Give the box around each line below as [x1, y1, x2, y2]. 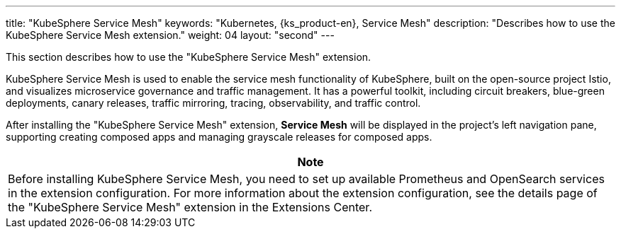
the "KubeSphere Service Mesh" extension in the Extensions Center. [8, 200, 372, 214]
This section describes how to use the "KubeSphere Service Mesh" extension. [6, 51, 371, 63]
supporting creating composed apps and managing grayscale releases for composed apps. [6, 131, 432, 143]
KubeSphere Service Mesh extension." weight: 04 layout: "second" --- [6, 29, 335, 41]
